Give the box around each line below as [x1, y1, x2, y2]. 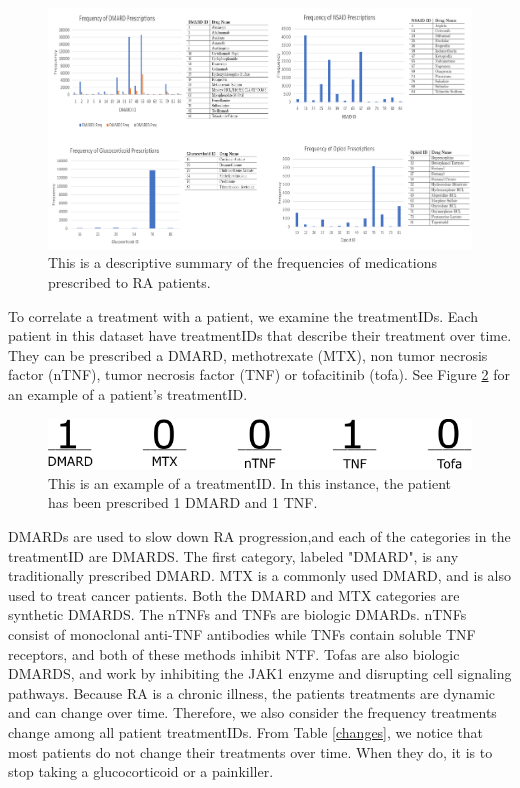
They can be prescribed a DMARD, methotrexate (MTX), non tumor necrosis [8, 344, 488, 365]
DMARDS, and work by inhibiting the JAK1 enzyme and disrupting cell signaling [8, 663, 512, 684]
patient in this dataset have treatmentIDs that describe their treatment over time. [8, 325, 512, 346]
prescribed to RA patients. [48, 271, 211, 292]
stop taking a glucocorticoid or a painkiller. [8, 761, 274, 782]
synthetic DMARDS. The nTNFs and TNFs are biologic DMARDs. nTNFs [8, 604, 467, 625]
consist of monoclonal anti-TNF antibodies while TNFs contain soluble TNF [8, 623, 476, 644]
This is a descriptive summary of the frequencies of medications [48, 252, 438, 273]
